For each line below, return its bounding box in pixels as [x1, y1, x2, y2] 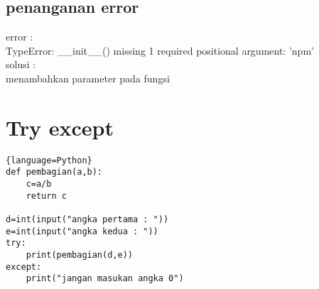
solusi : [6, 57, 36, 72]
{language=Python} [6, 155, 92, 165]
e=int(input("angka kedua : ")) [6, 226, 158, 236]
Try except [6, 112, 114, 141]
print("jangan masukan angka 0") [26, 273, 184, 284]
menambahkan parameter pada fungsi [6, 70, 170, 85]
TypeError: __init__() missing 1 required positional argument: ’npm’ [6, 43, 314, 58]
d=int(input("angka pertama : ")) [6, 214, 169, 224]
